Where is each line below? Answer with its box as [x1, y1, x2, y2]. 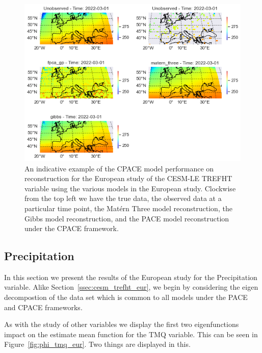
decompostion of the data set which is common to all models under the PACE [4, 292, 248, 302]
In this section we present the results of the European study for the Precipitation [4, 271, 257, 282]
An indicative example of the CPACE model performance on [24, 163, 214, 173]
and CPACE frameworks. [4, 301, 83, 312]
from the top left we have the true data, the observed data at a [24, 193, 222, 204]
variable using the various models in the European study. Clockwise [24, 183, 236, 193]
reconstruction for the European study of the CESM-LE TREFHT [24, 173, 232, 184]
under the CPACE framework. [24, 223, 119, 234]
